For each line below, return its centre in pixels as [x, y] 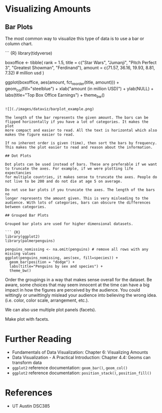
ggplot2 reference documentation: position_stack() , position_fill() [82, 373]
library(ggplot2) [23, 237]
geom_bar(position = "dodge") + [42, 262]
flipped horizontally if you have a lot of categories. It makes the [77, 122]
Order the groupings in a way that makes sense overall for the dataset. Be [79, 280]
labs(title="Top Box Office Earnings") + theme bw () [55, 95]
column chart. [19, 44]
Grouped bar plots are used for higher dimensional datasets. [69, 224]
